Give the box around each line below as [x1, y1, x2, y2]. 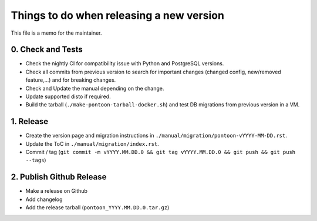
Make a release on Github [25, 187, 88, 195]
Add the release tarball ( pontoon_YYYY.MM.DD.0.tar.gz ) [25, 204, 170, 211]
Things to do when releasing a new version [11, 9, 224, 22]
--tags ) [25, 156, 46, 164]
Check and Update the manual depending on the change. [25, 85, 164, 92]
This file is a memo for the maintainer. [11, 29, 102, 36]
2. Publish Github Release [11, 172, 107, 182]
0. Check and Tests [11, 45, 83, 55]
